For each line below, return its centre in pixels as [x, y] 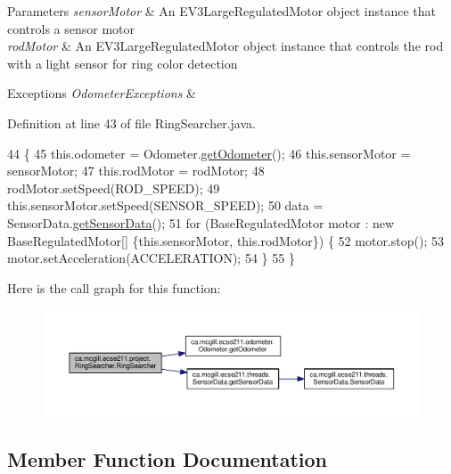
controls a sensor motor [71, 28]
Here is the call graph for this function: [114, 287]
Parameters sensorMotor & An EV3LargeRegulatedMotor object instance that [222, 11]
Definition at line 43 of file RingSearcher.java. [131, 123]
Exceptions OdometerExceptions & [102, 93]
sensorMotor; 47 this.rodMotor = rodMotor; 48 [136, 171]
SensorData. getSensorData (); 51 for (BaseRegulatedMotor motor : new [201, 222]
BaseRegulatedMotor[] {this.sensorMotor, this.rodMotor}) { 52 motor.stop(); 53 [225, 240]
